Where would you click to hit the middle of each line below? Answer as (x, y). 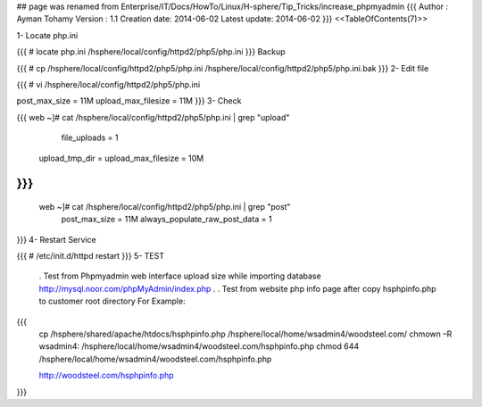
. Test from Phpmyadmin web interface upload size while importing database (180, 276)
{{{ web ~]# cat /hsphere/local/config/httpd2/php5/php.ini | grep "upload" (153, 117)
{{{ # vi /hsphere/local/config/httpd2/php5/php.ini (108, 84)
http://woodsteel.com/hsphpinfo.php (106, 376)
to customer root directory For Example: (112, 301)
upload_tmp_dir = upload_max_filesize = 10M (121, 158)
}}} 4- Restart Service (57, 239)
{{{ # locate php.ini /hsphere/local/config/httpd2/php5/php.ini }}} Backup (151, 52)
